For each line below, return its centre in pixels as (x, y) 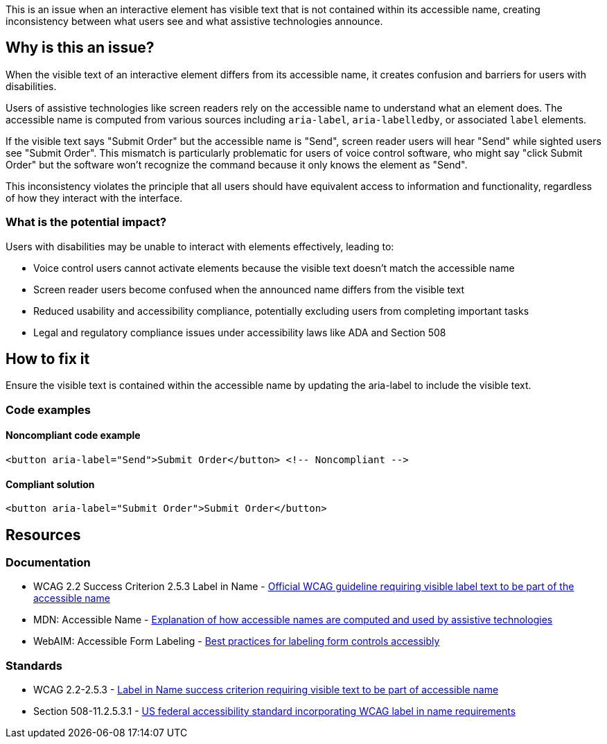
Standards (34, 665)
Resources (43, 535)
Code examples (49, 409)
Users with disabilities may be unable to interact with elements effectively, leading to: (200, 246)
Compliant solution (50, 484)
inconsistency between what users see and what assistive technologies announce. (194, 21)
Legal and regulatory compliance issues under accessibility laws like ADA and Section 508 (240, 332)
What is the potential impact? (86, 222)
